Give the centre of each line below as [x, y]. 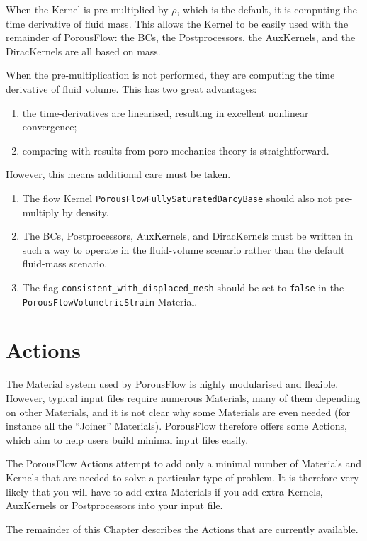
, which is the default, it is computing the [267, 9]
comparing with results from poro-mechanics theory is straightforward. [176, 150]
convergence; [50, 127]
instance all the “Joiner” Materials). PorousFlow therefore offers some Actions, [176, 426]
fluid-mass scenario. [65, 263]
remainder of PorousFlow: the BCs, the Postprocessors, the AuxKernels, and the [181, 37]
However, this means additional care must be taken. [118, 174]
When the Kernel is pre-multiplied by [87, 9]
